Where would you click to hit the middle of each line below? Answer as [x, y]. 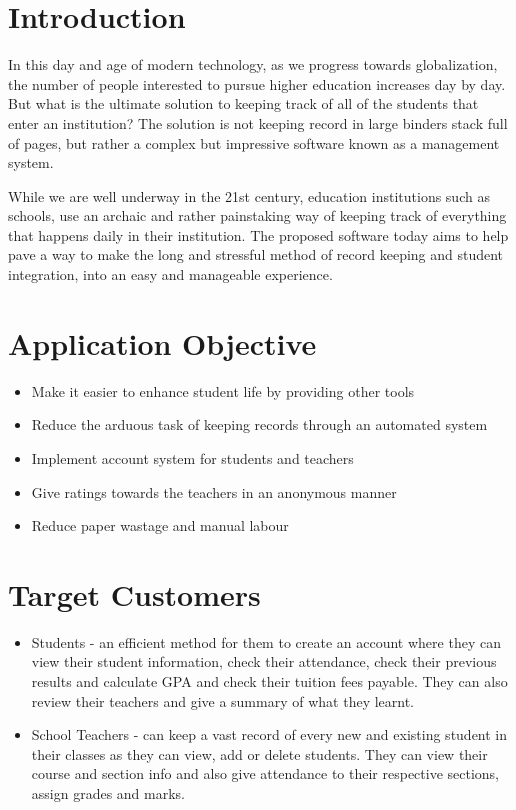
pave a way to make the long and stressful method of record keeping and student [256, 254]
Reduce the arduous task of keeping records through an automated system [259, 424]
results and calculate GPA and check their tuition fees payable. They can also [269, 681]
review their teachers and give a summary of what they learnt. [223, 700]
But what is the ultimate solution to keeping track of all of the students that [243, 103]
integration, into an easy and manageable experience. [170, 274]
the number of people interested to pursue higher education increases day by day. [257, 83]
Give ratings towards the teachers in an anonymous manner [214, 491]
